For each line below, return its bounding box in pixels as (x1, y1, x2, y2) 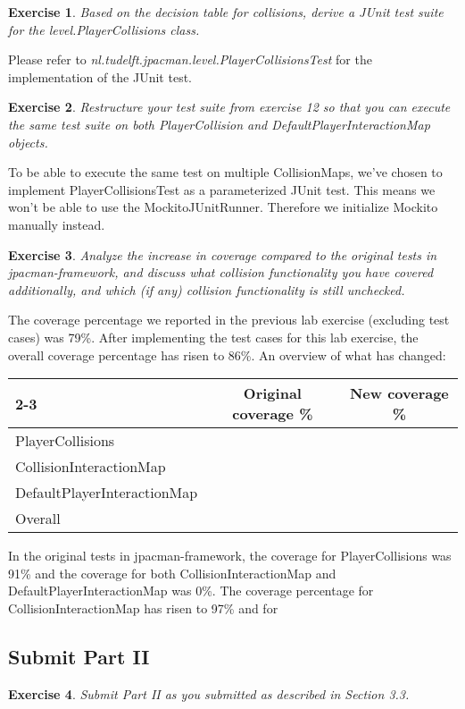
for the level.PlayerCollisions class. (8, 20, 200, 38)
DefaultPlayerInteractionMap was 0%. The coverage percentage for (8, 581, 374, 600)
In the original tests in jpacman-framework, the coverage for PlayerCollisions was (8, 546, 452, 565)
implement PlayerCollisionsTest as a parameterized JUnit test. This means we (8, 180, 436, 198)
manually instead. (8, 215, 105, 233)
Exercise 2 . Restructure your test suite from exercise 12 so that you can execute (8, 97, 451, 116)
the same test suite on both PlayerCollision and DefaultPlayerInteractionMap (8, 114, 430, 133)
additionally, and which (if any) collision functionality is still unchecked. (8, 280, 405, 299)
